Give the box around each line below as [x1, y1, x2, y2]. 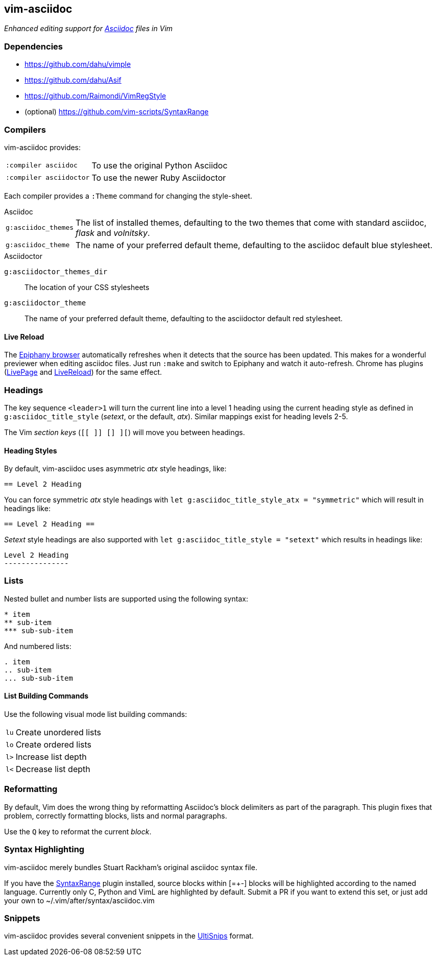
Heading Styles [4, 446, 57, 455]
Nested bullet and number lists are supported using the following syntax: [4, 594, 248, 603]
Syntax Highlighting [4, 844, 85, 855]
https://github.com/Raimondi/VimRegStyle [25, 91, 166, 101]
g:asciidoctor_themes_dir [4, 267, 108, 276]
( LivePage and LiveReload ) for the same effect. [4, 368, 162, 377]
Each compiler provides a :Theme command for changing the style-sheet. [4, 191, 253, 200]
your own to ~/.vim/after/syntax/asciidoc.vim [4, 896, 155, 905]
